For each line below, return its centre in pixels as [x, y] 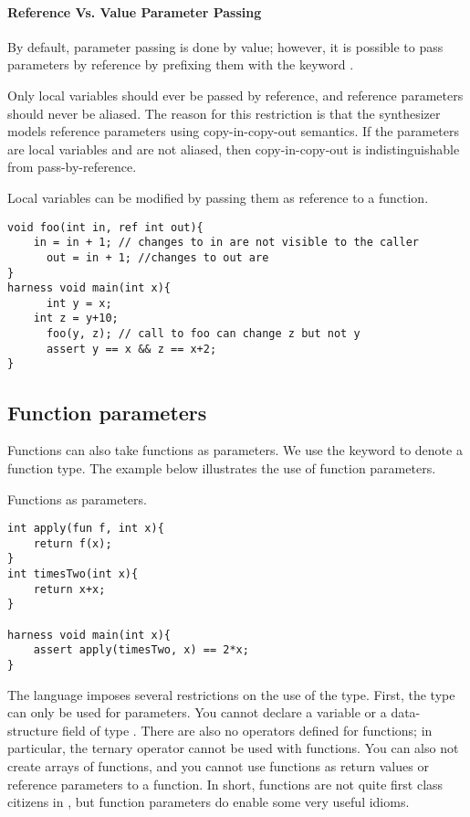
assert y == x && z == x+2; [131, 349]
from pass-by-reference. [72, 167]
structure [33, 730]
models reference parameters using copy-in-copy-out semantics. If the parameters [233, 131]
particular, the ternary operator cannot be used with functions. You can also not [233, 748]
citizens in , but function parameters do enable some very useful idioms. [209, 802]
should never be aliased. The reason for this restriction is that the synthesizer [224, 113]
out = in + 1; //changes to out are [157, 257]
